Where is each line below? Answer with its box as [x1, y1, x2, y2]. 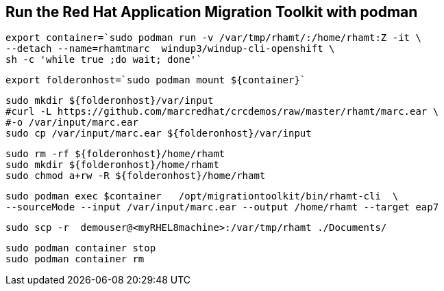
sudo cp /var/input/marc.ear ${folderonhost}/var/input [5, 128, 312, 139]
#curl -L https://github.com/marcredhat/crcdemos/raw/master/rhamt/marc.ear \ [5, 106, 439, 117]
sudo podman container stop [5, 242, 156, 254]
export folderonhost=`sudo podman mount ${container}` [5, 74, 306, 86]
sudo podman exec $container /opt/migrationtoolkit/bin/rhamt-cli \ [5, 191, 399, 202]
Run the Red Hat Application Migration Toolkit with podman [5, 3, 418, 20]
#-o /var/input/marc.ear [5, 117, 138, 128]
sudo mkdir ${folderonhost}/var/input [5, 95, 214, 107]
